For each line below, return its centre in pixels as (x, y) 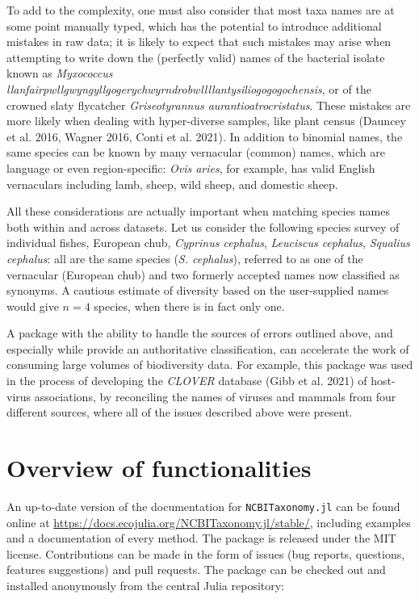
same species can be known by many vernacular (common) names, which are (196, 152)
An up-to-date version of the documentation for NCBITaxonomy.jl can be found (203, 506)
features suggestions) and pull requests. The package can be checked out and (196, 570)
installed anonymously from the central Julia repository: (146, 585)
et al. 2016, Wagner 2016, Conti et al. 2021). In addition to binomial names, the (205, 136)
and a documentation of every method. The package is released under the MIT (201, 538)
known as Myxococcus (60, 73)
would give (33, 306)
